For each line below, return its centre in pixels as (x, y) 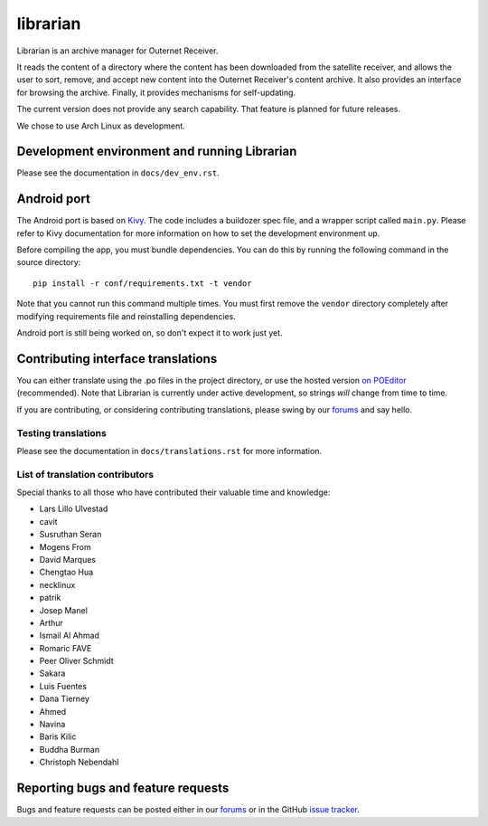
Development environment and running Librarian (157, 152)
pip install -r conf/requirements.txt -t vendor (142, 283)
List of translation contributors (85, 474)
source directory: (49, 262)
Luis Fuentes (63, 686)
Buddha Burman (69, 749)
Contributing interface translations (117, 359)
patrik (50, 598)
